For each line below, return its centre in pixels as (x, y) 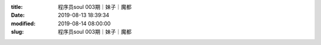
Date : (18, 15)
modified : (23, 23)
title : (17, 7)
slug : (17, 32)
